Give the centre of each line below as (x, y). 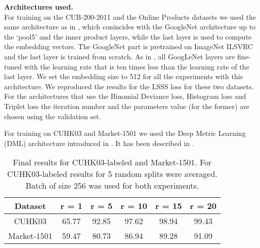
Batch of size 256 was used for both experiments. (112, 186)
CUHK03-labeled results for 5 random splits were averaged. (112, 174)
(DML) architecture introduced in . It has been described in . (99, 143)
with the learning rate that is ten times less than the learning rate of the (137, 66)
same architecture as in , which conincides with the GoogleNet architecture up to (130, 27)
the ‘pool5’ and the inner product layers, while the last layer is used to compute (128, 36)
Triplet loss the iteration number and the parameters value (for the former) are (127, 106)
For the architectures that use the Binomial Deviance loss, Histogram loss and (125, 96)
